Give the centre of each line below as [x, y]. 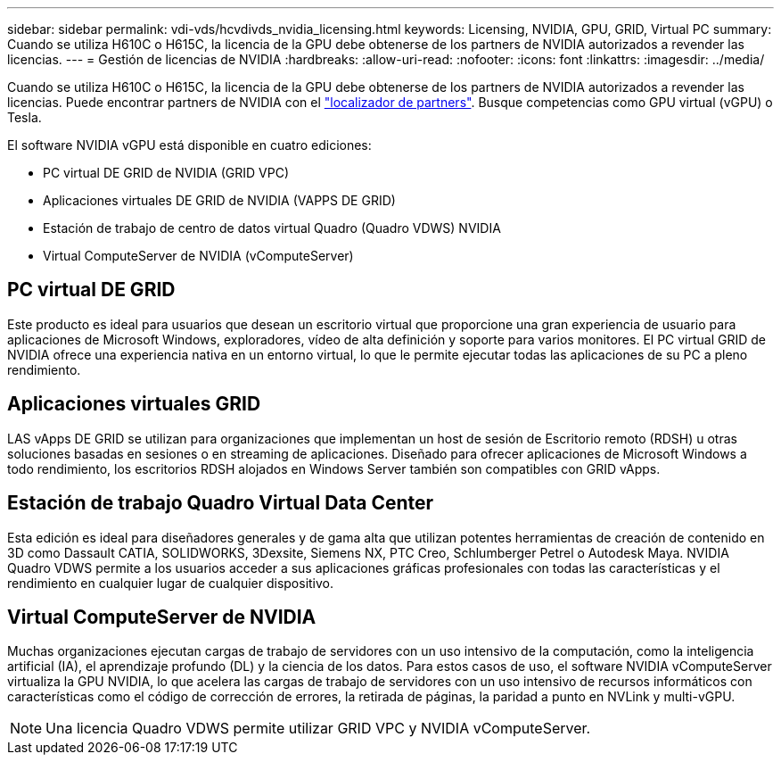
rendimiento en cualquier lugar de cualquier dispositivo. [171, 583]
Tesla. [25, 117]
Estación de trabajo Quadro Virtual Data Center [221, 503]
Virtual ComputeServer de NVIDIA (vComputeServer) [198, 256]
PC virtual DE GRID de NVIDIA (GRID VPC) [166, 173]
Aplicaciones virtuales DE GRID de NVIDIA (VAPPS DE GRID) [219, 200]
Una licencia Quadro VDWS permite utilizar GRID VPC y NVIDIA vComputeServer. [318, 729]
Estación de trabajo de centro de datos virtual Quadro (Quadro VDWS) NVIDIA [272, 228]
